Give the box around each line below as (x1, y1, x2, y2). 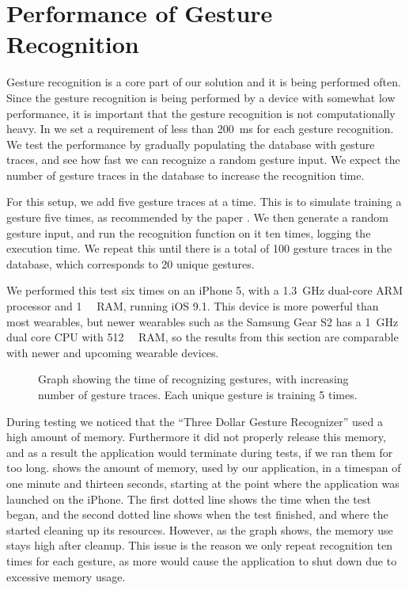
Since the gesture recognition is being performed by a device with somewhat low (6, 89, 396, 105)
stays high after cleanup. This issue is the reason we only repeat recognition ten (6, 537, 392, 554)
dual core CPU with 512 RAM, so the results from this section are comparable (6, 329, 399, 345)
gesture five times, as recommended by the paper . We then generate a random (6, 209, 388, 226)
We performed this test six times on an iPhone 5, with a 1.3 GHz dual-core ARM (6, 282, 403, 299)
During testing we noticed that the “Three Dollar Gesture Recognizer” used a (6, 413, 383, 429)
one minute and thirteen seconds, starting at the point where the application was (6, 474, 400, 491)
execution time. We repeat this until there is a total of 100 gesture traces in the (6, 240, 392, 257)
